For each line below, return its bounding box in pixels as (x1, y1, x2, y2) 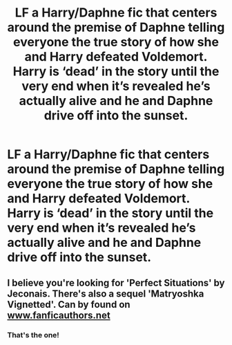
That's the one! (7, 330, 60, 339)
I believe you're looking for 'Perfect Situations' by (7, 277, 225, 288)
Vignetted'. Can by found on (7, 299, 130, 310)
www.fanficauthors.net (7, 309, 110, 321)
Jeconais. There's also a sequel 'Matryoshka (7, 288, 204, 299)
